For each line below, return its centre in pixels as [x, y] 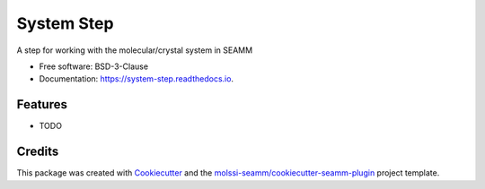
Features [42, 104]
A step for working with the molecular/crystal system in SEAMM [135, 50]
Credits [38, 152]
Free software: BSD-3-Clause [93, 66]
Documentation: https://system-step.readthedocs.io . [136, 79]
